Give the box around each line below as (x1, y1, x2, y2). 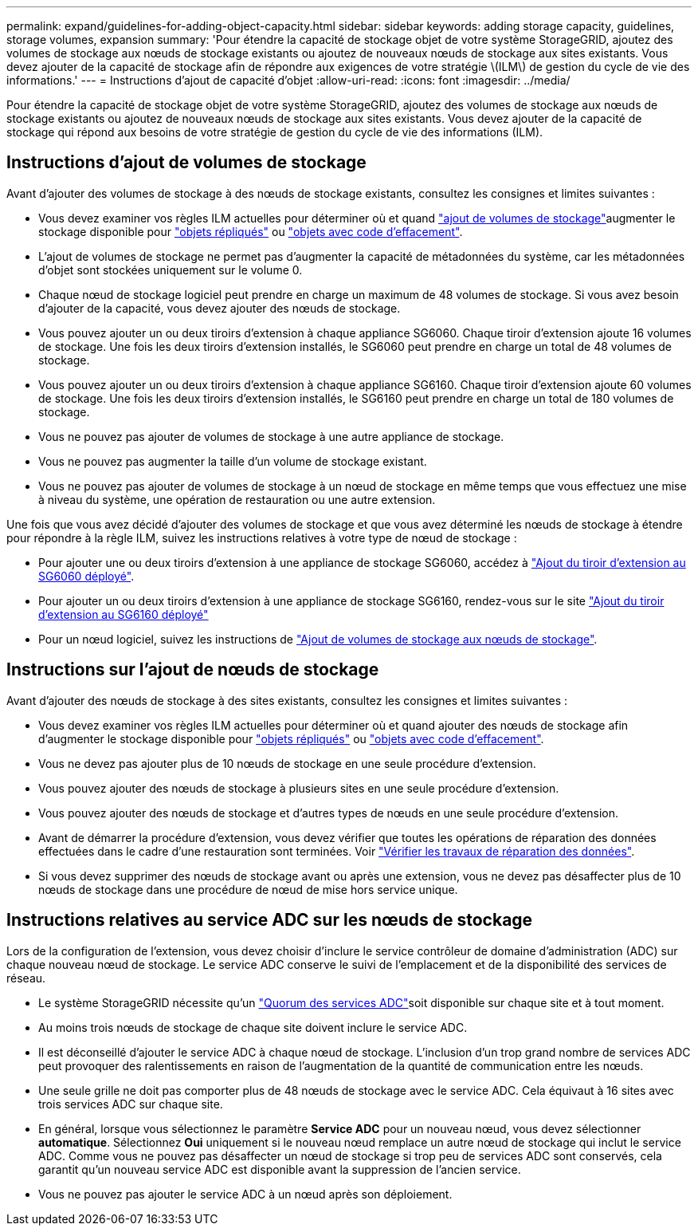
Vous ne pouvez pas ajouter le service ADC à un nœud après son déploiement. (38, 1187, 453, 1201)
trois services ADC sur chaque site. (38, 1096, 223, 1111)
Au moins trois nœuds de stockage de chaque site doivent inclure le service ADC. (38, 1020, 468, 1034)
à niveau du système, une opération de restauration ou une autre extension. (38, 492, 436, 506)
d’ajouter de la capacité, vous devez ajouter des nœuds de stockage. (38, 301, 401, 315)
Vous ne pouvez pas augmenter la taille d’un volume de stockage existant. (38, 454, 427, 468)
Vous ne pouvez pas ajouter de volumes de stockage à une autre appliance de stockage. (38, 429, 504, 443)
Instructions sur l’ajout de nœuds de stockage (6, 659, 379, 680)
